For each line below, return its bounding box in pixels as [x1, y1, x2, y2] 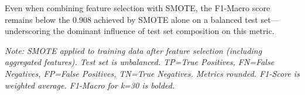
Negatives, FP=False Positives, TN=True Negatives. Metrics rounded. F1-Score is [5, 67, 300, 79]
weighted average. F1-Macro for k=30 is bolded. [5, 79, 175, 91]
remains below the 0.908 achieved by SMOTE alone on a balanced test [5, 13, 258, 25]
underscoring [5, 25, 50, 37]
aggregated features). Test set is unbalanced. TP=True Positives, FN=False [5, 56, 275, 68]
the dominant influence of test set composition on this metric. [53, 25, 275, 37]
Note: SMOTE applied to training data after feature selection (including [5, 44, 262, 56]
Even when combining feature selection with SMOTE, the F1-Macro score [5, 2, 270, 13]
